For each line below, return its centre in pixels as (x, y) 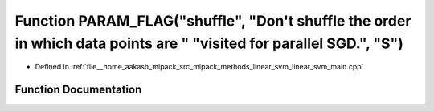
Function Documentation (78, 90)
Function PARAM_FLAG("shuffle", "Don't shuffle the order (213, 21)
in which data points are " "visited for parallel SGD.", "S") (209, 43)
